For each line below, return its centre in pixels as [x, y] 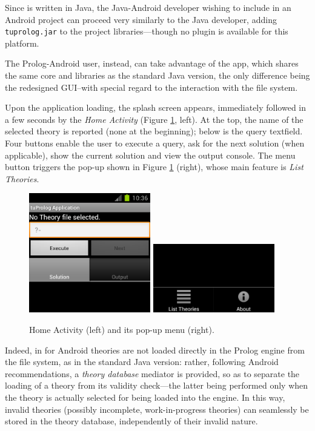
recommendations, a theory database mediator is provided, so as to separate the [152, 373]
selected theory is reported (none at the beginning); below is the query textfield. [154, 131]
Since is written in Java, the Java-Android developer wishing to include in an [148, 7]
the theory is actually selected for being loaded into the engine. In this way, [145, 397]
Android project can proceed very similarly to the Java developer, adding [141, 19]
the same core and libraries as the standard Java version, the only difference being [157, 75]
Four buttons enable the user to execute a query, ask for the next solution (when [155, 143]
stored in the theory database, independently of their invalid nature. [131, 421]
